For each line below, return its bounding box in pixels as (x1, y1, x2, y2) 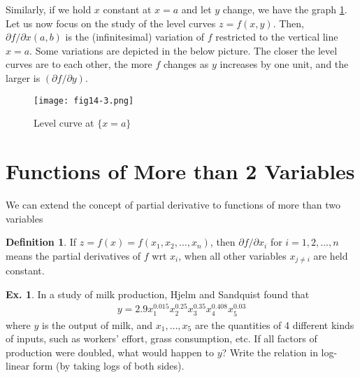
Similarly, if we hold (6, 2, 92, 16)
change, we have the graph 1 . (222, 2, 347, 16)
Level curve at (34, 115, 94, 130)
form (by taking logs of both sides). (32, 358, 185, 373)
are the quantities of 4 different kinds (194, 317, 354, 332)
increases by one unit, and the (219, 57, 349, 71)
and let (181, 2, 212, 16)
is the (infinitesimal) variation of (65, 29, 205, 44)
